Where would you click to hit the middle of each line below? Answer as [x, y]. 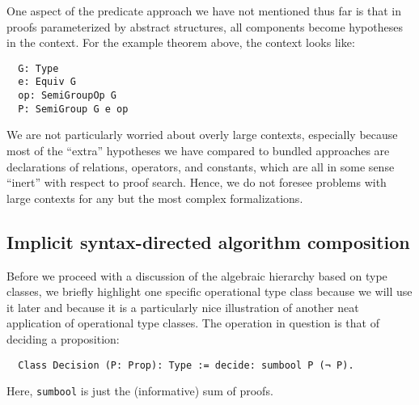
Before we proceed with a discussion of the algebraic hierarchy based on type [197, 275]
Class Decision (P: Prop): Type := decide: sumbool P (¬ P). [186, 365]
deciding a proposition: [63, 338]
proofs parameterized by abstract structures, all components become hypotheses [205, 26]
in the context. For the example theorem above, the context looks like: [181, 42]
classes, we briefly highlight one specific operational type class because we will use [209, 291]
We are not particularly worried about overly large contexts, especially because [202, 135]
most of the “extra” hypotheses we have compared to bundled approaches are [198, 150]
